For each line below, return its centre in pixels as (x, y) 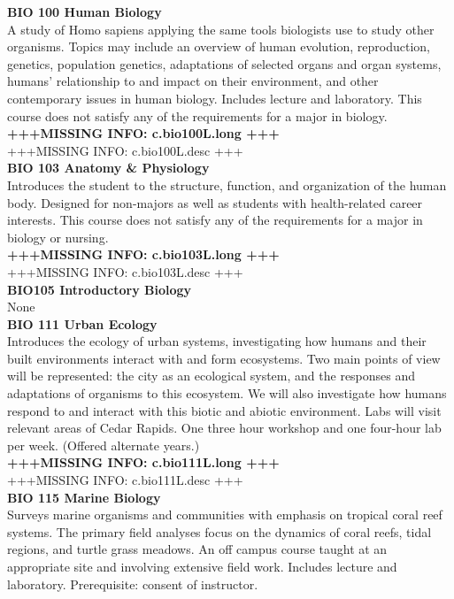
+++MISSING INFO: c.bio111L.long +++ (143, 462)
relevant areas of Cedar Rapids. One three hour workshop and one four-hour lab (224, 428)
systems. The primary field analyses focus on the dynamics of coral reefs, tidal (219, 531)
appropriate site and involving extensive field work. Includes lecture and (202, 566)
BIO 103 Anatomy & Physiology (108, 168)
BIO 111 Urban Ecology (82, 323)
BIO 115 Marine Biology (84, 497)
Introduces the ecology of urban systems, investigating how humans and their (217, 341)
